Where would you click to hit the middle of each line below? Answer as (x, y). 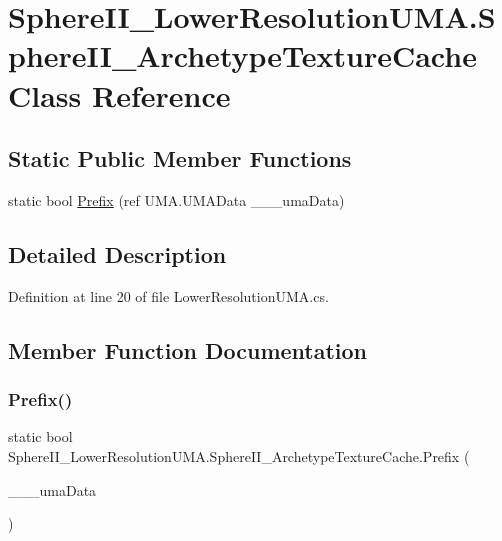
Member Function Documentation (188, 349)
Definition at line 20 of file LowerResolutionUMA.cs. (168, 295)
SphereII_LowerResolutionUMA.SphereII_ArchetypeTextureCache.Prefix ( (239, 455)
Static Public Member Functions (180, 158)
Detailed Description (117, 253)
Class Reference (119, 94)
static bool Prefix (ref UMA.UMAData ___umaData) (176, 199)
